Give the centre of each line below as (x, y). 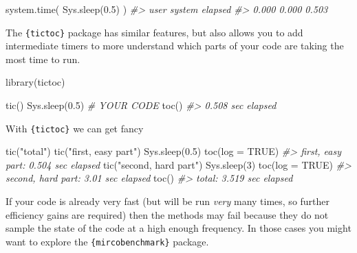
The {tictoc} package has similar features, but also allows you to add (154, 32)
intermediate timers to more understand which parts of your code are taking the (175, 46)
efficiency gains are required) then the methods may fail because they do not (167, 214)
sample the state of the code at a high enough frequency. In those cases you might (178, 228)
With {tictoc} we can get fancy (75, 128)
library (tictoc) (35, 82)
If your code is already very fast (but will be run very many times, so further (168, 201)
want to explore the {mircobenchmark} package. (107, 241)
